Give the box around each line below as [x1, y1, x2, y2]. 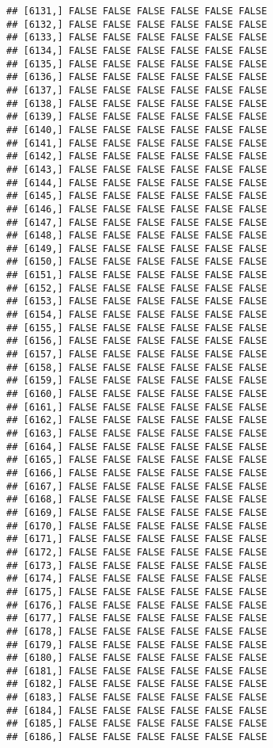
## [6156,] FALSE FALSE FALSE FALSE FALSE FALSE [6, 335, 267, 347]
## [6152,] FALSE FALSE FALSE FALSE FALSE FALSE [6, 282, 267, 294]
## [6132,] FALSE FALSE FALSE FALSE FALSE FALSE [6, 18, 267, 30]
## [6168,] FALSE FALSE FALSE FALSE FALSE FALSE [6, 494, 267, 506]
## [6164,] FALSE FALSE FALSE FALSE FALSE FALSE [6, 441, 267, 452]
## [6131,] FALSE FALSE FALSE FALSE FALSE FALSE [6, 6, 267, 17]
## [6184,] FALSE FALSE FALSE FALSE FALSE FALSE [6, 704, 267, 716]
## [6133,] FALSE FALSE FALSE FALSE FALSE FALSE [6, 32, 267, 44]
